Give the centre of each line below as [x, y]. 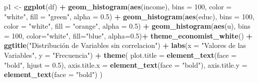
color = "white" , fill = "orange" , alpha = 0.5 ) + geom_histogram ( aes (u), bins [127, 26]
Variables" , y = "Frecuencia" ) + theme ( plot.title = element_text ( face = [120, 55]
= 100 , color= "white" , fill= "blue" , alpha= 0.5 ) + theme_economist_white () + [128, 35]
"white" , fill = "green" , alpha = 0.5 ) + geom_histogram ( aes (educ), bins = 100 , [129, 16]
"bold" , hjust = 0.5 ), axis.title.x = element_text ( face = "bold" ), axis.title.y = [126, 64]
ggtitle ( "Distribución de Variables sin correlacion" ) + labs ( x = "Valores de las [125, 45]
